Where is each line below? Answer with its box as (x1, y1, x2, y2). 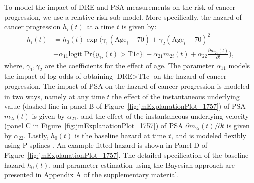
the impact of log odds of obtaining (4, 71, 113, 81)
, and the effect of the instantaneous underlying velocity (77, 110, 249, 121)
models (228, 60, 250, 70)
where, (4, 60, 24, 70)
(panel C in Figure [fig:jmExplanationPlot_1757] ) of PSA (4, 120, 183, 131)
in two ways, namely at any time (4, 90, 105, 101)
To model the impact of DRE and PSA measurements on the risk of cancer (4, 2, 235, 12)
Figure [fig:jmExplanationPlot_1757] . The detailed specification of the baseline (4, 150, 249, 160)
